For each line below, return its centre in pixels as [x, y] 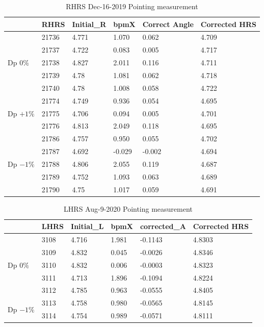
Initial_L [87, 226]
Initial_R [89, 24]
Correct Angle [168, 24]
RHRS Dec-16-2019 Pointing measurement [132, 6]
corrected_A [163, 226]
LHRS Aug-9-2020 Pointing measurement [128, 208]
